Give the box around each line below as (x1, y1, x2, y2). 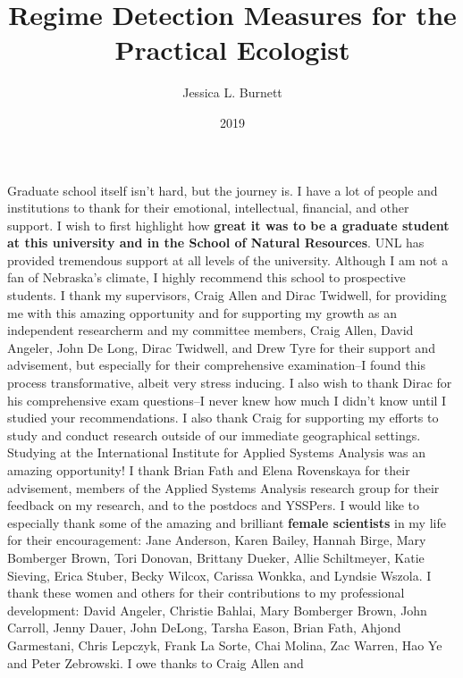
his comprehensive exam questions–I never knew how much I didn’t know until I (7, 390, 447, 409)
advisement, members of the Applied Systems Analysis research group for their (7, 478, 440, 497)
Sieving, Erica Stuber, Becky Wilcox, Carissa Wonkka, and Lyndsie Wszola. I (7, 565, 432, 584)
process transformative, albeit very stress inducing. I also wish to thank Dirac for (7, 373, 452, 392)
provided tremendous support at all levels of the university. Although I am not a (7, 250, 449, 269)
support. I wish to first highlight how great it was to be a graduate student (7, 215, 450, 234)
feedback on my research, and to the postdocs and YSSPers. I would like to (7, 496, 420, 515)
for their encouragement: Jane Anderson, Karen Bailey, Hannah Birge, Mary (7, 531, 426, 549)
